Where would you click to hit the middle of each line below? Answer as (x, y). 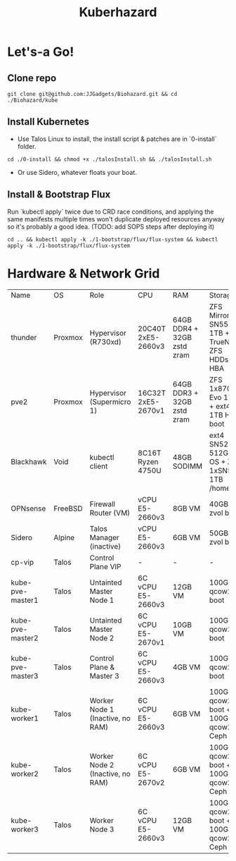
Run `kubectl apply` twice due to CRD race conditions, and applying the (111, 212)
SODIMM (188, 466)
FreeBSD (68, 508)
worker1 (25, 718)
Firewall (103, 503)
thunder (24, 337)
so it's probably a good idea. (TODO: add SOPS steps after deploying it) (111, 226)
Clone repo (32, 78)
